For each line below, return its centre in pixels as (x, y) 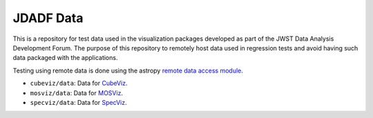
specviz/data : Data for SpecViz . (78, 102)
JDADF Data (48, 18)
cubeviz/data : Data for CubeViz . (79, 83)
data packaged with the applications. (65, 58)
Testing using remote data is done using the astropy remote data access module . (128, 70)
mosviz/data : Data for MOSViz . (77, 92)
